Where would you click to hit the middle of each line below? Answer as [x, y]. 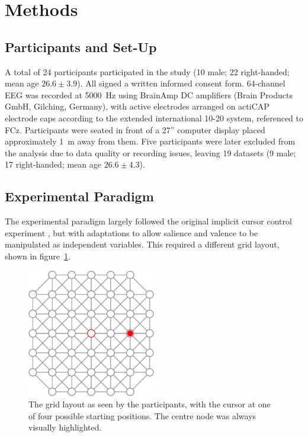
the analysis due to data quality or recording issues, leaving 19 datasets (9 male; [150, 152]
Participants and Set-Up [81, 46]
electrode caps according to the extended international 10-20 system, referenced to [154, 118]
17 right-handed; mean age [53, 164]
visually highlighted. [65, 427]
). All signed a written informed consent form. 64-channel [181, 83]
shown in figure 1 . [38, 256]
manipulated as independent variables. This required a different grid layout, [142, 244]
